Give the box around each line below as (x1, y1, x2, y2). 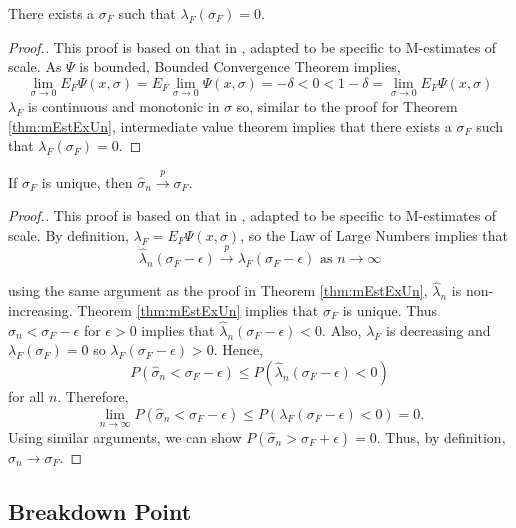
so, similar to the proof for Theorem (236, 96, 458, 116)
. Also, (322, 319, 362, 340)
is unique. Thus (342, 299, 437, 320)
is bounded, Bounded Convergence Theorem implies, (79, 56, 401, 77)
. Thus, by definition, (376, 426, 506, 447)
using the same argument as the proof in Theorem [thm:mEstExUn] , (8, 280, 428, 301)
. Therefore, (57, 385, 129, 406)
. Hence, (213, 339, 264, 360)
